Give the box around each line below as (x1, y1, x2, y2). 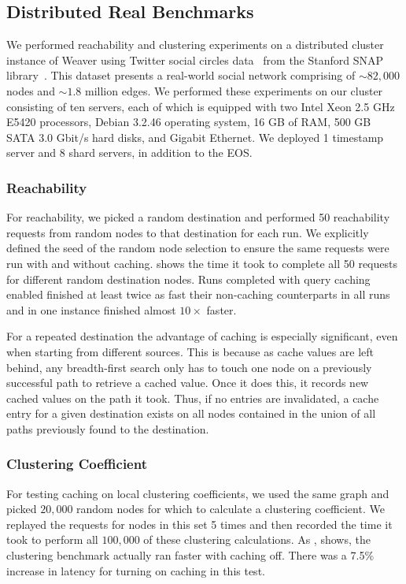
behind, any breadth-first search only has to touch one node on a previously (6, 359, 372, 375)
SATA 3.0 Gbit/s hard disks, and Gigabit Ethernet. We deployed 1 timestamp (6, 128, 384, 145)
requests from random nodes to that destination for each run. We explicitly (6, 224, 369, 240)
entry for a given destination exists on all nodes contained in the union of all (6, 405, 376, 422)
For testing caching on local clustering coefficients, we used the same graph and (6, 485, 389, 501)
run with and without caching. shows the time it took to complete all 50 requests (6, 255, 397, 271)
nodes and (6, 82, 55, 99)
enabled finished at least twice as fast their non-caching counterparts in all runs (6, 286, 390, 303)
